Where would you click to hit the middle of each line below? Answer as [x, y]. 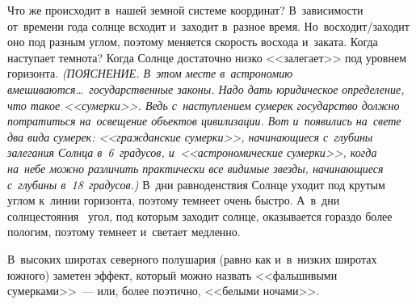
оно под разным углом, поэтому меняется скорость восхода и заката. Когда [193, 42]
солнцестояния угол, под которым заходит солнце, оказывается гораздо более [200, 215]
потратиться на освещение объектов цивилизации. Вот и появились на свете [204, 121]
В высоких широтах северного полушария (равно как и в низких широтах [192, 258]
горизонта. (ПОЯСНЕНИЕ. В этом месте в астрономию [150, 73]
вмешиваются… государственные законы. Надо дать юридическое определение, [206, 89]
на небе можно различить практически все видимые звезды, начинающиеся [195, 168]
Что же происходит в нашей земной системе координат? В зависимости [185, 10]
